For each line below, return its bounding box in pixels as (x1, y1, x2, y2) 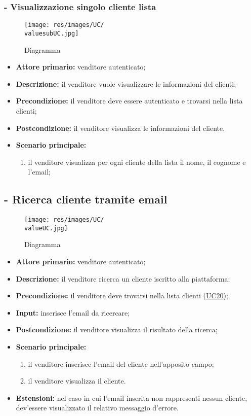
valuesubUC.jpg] (24, 29, 79, 37)
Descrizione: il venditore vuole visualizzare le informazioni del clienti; (16, 78, 236, 89)
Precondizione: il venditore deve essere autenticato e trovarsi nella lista (16, 95, 243, 106)
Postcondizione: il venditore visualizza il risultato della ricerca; (16, 324, 218, 335)
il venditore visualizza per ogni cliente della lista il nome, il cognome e (28, 156, 246, 167)
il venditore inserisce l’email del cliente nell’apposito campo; (28, 358, 214, 369)
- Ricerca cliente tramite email (4, 191, 168, 207)
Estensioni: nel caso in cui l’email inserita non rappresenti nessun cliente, (16, 392, 247, 403)
